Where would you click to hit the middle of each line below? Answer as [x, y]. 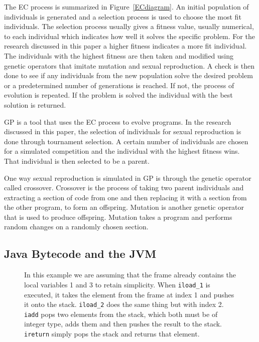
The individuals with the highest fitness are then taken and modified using [119, 55]
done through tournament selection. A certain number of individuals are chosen [126, 141]
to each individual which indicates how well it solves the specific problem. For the [129, 36]
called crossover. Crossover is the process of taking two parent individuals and [124, 188]
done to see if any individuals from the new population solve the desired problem [128, 75]
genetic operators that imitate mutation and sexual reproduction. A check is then [129, 65]
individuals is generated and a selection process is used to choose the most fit [123, 16]
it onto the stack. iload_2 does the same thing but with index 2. [124, 304]
